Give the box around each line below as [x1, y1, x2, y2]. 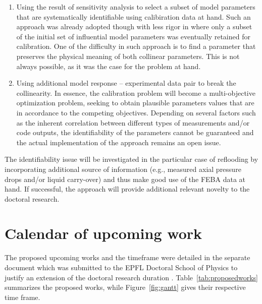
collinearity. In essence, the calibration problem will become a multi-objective [16, 87, 255, 98]
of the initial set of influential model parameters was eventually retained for [16, 31, 250, 41]
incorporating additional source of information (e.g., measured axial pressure [5, 163, 241, 174]
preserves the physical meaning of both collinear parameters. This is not [16, 50, 240, 61]
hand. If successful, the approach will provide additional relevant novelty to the [5, 184, 250, 194]
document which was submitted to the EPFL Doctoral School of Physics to [5, 262, 238, 272]
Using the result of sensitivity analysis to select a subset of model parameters [16, 2, 255, 12]
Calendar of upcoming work [5, 223, 202, 244]
